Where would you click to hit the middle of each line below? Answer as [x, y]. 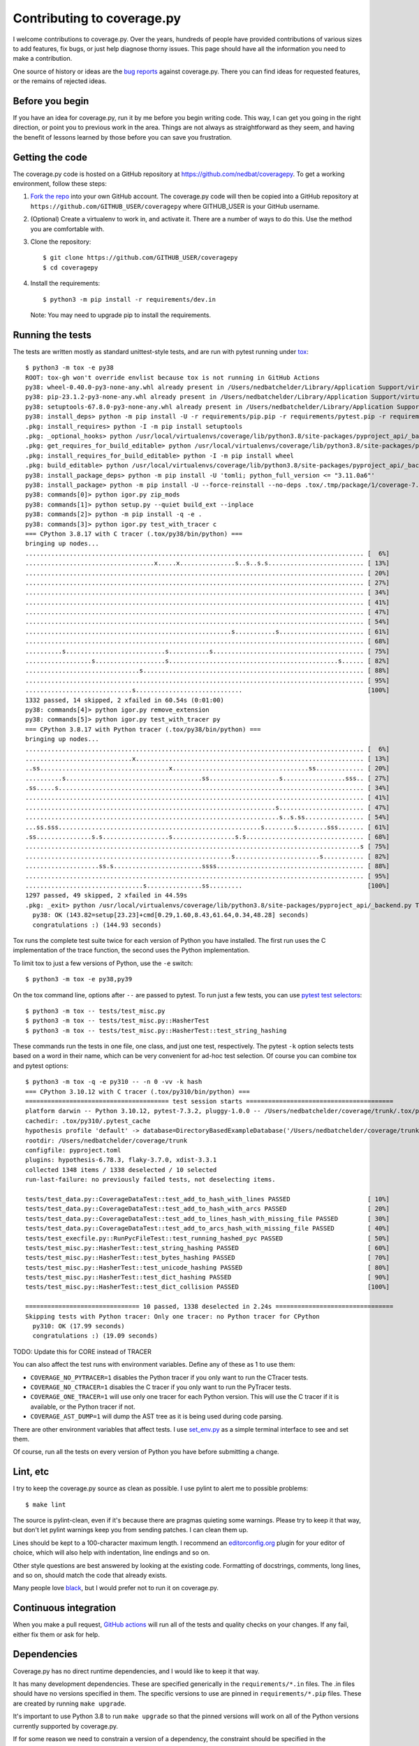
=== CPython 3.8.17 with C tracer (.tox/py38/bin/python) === [134, 534]
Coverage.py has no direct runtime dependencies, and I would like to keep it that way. [136, 1671]
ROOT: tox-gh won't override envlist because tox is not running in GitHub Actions [173, 377]
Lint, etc [31, 1472]
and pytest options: [41, 1066]
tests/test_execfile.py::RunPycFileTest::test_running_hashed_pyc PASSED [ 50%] [208, 1238]
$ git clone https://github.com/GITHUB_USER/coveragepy [140, 258]
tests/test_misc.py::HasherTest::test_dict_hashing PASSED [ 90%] [208, 1277]
